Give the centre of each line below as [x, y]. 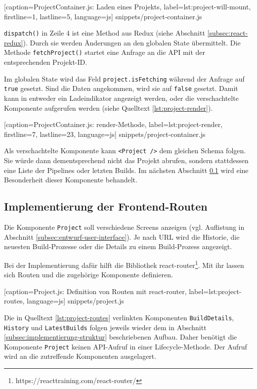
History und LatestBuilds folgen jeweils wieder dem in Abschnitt [105, 327]
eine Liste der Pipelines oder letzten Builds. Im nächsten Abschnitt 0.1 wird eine [126, 170]
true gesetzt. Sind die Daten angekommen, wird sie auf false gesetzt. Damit [121, 88]
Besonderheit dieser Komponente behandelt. [71, 180]
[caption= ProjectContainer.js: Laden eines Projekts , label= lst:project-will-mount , [128, 6]
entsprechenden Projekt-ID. [46, 62]
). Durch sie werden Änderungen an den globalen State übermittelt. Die [132, 42]
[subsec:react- [228, 33]
